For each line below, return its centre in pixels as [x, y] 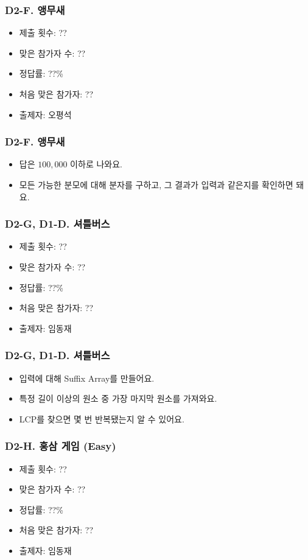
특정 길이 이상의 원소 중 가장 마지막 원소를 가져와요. [118, 398]
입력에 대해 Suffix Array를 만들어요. [87, 378]
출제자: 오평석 [45, 114]
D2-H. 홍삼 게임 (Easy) [61, 446]
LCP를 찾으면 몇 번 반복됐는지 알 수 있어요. [102, 418]
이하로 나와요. [96, 164]
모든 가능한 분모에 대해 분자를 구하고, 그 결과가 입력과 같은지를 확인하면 [156, 184]
